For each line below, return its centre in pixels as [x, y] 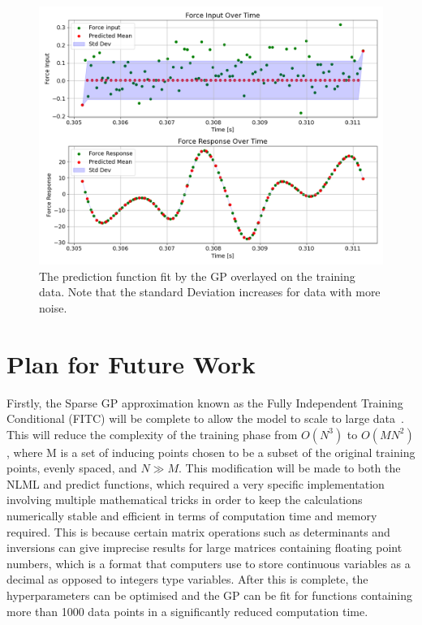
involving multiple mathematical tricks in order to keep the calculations [185, 500]
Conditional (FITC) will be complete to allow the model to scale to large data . [205, 418]
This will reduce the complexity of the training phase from [152, 434]
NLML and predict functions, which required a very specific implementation [196, 483]
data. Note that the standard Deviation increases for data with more [210, 292]
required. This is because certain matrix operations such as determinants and [198, 531]
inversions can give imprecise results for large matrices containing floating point [205, 547]
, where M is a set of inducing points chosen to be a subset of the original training [211, 452]
